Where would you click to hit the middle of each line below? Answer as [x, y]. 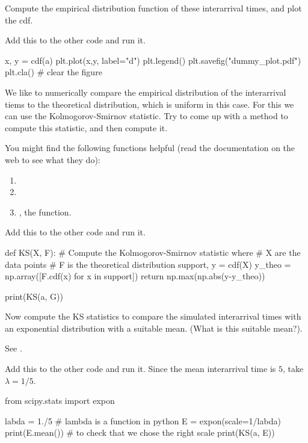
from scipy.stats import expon [60, 401]
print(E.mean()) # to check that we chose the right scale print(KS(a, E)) [140, 432]
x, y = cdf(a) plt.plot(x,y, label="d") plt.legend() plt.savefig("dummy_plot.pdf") [153, 60]
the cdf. [19, 20]
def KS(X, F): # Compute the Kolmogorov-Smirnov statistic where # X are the [153, 252]
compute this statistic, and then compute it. [86, 127]
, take [293, 369]
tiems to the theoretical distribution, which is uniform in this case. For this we [149, 104]
